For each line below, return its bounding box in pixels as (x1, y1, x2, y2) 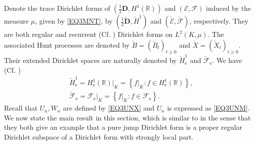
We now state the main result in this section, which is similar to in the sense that (4, 112, 251, 122)
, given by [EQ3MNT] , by (35, 16, 113, 26)
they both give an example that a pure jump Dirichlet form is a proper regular (4, 122, 243, 132)
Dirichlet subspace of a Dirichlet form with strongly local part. (4, 132, 194, 142)
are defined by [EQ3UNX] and (63, 103, 155, 113)
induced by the (206, 3, 251, 13)
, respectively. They (189, 16, 249, 26)
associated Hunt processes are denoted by (4, 39, 129, 50)
